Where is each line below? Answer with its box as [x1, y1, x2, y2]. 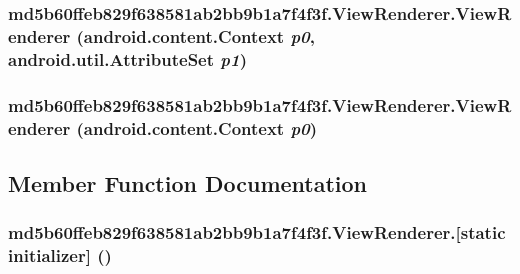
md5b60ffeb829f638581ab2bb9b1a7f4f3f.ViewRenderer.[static [8, 220, 506, 245]
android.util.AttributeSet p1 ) [8, 46, 247, 71]
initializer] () [8, 243, 112, 268]
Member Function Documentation [8, 167, 368, 198]
